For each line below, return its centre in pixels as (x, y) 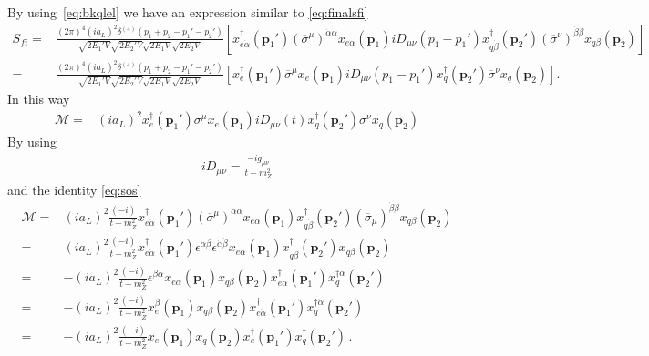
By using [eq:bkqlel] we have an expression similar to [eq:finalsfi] (188, 12)
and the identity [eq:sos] (74, 190)
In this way (39, 99)
